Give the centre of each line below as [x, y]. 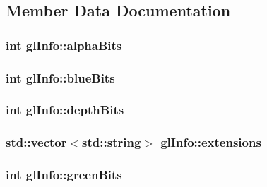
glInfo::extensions [211, 142]
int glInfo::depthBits [65, 110]
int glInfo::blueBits [60, 77]
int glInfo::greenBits [64, 175]
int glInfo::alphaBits [64, 45]
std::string [112, 142]
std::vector [36, 142]
